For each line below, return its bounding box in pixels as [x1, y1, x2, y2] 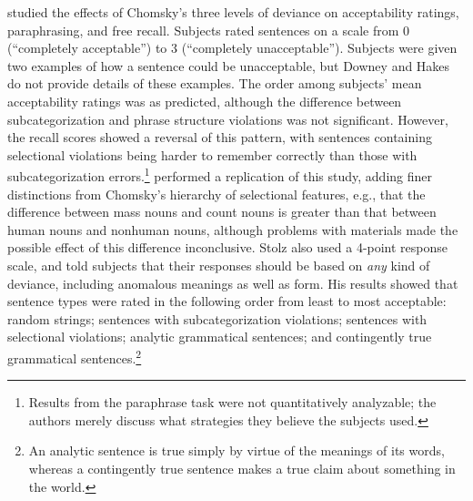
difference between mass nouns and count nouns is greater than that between [7, 202, 437, 221]
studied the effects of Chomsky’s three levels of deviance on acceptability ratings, [7, 3, 459, 21]
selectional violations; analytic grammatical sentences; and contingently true [7, 327, 432, 346]
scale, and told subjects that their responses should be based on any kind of [7, 255, 430, 274]
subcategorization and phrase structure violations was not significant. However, [7, 109, 448, 128]
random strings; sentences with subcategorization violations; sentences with [7, 309, 428, 328]
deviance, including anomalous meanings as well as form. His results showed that [7, 273, 458, 292]
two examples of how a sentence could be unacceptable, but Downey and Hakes [7, 56, 450, 75]
